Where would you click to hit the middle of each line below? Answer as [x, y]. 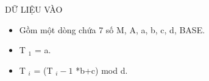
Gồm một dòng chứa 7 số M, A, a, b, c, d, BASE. [112, 29]
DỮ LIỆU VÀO [34, 9]
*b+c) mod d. [102, 70]
